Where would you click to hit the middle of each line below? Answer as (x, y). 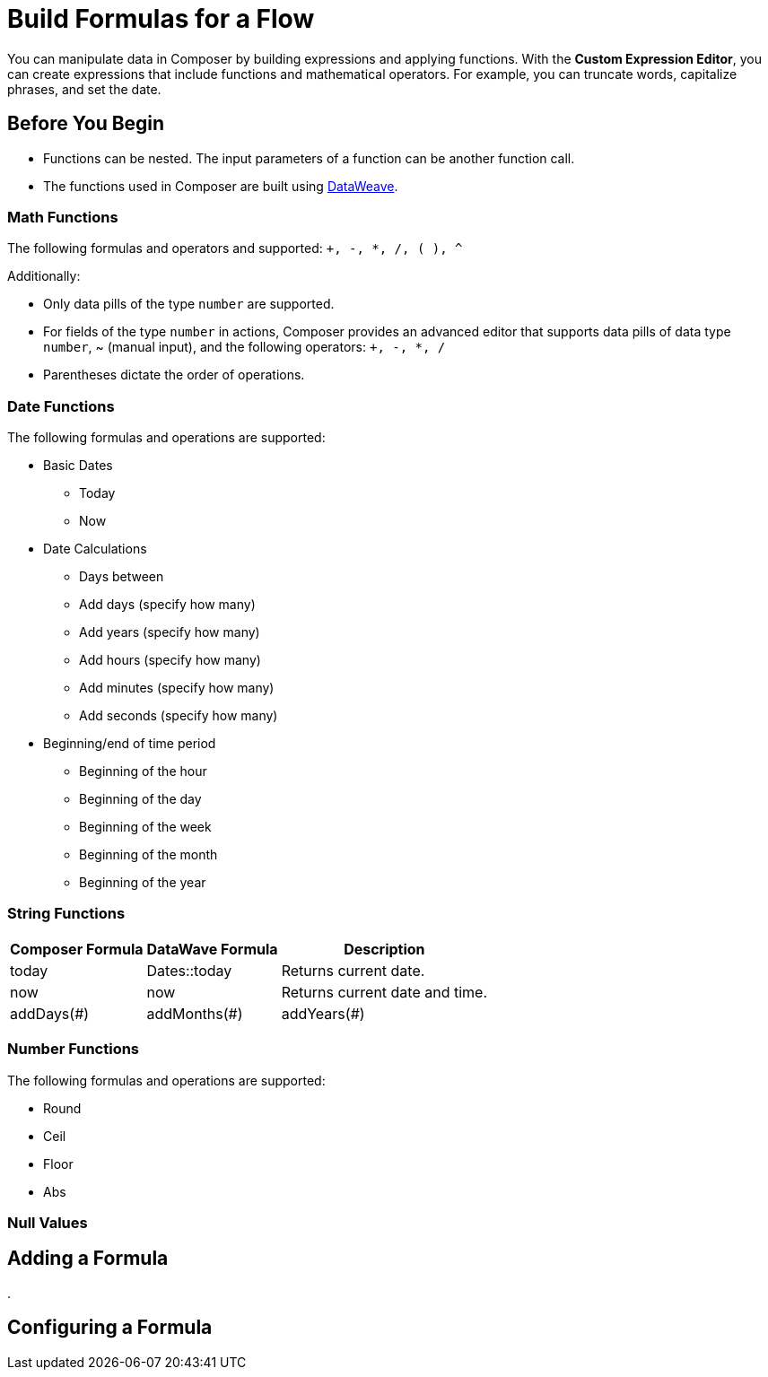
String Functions (66, 914)
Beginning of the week (145, 827)
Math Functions (63, 217)
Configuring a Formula (110, 1328)
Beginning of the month (148, 855)
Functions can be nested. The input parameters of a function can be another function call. (309, 158)
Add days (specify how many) (167, 605)
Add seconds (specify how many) (179, 716)
